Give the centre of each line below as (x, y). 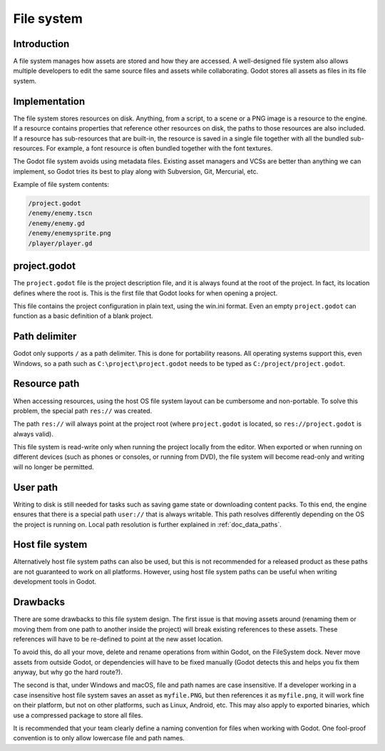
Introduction (41, 44)
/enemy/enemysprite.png (70, 233)
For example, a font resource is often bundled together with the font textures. (159, 148)
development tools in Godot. (55, 582)
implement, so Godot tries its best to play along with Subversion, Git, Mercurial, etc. (136, 171)
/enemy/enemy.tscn (60, 213)
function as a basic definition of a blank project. (83, 316)
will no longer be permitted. (53, 466)
